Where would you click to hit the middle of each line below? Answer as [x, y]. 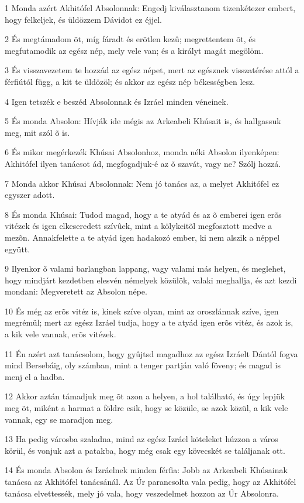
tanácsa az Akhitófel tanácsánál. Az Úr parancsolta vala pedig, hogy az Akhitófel [151, 481]
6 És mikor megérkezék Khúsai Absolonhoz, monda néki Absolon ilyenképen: [142, 152]
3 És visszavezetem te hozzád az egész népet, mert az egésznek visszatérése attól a [152, 70]
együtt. [18, 249]
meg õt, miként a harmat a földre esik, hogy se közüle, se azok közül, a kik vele [146, 408]
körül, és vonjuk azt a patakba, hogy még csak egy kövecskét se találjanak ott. [145, 450]
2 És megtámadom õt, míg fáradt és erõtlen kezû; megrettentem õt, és [130, 39]
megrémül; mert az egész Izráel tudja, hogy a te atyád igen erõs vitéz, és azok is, [149, 322]
